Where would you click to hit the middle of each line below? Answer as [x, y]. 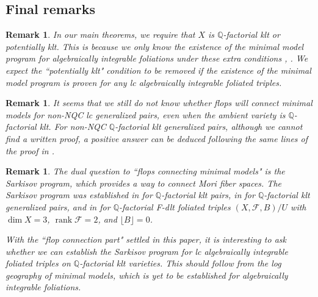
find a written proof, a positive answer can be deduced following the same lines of [157, 138]
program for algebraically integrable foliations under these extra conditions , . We [157, 58]
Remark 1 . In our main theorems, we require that [100, 34]
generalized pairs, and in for [58, 206]
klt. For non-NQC [73, 127]
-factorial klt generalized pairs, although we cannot [209, 127]
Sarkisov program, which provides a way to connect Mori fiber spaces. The [143, 183]
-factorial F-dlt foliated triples [175, 206]
